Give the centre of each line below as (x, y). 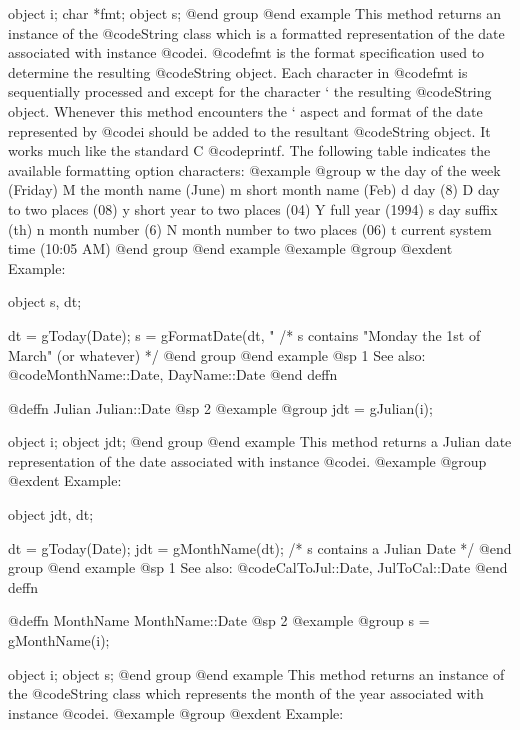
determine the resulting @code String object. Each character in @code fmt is (238, 71)
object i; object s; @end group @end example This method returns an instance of (256, 673)
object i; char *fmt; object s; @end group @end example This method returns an (255, 13)
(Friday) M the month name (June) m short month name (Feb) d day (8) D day (254, 189)
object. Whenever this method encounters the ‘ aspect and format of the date (245, 110)
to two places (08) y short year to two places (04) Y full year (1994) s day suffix (253, 208)
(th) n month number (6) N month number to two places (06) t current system (250, 228)
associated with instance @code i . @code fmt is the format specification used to (246, 52)
